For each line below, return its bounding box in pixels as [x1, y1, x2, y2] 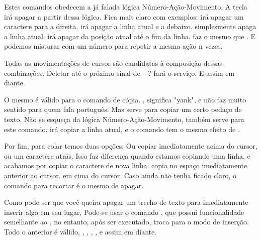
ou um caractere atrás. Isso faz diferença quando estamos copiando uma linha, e [4, 150, 250, 161]
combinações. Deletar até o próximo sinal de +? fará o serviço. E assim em [4, 67, 235, 78]
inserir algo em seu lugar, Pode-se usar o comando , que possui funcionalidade [4, 206, 244, 217]
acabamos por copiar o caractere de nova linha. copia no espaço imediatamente [4, 160, 247, 171]
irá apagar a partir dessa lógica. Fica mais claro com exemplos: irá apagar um [4, 11, 244, 22]
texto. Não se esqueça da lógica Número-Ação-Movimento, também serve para [4, 113, 244, 124]
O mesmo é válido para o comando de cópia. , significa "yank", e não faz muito [4, 94, 246, 104]
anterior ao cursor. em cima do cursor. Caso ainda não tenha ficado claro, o [4, 170, 237, 180]
